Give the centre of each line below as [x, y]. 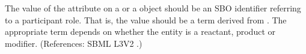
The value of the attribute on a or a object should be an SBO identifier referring [153, 8]
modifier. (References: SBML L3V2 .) [74, 43]
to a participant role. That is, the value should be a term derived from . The [146, 19]
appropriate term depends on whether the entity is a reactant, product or [140, 31]
